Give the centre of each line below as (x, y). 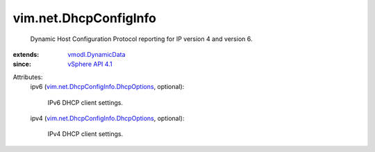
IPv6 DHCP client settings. (85, 102)
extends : (26, 54)
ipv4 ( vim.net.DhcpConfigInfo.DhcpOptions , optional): (107, 118)
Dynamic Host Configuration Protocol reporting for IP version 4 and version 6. (141, 39)
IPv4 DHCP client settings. (85, 134)
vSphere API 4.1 (90, 64)
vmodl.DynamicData (97, 54)
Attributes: (28, 77)
